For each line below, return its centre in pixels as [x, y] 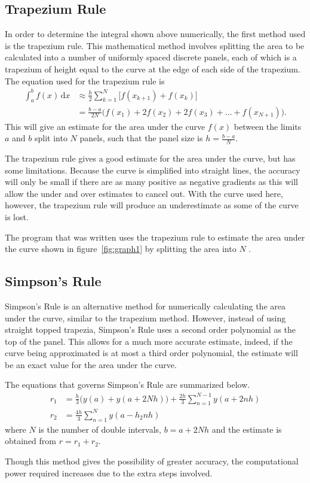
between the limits [268, 126]
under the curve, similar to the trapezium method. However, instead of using [145, 318]
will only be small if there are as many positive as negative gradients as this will [152, 182]
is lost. [17, 216]
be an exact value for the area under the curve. [91, 364]
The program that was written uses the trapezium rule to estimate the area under [155, 237]
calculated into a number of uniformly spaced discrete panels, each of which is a [151, 57]
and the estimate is [247, 429]
